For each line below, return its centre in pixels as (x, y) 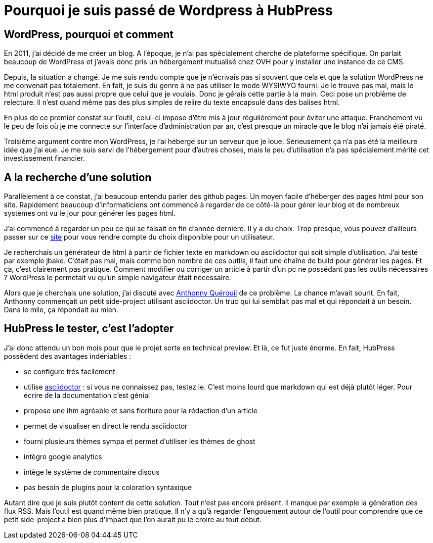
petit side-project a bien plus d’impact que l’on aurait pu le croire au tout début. (133, 519)
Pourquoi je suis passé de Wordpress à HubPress (169, 10)
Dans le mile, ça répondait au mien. (61, 310)
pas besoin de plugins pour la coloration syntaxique (108, 487)
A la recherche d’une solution (78, 177)
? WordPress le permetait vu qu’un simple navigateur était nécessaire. (118, 278)
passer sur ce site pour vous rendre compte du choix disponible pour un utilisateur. (139, 237)
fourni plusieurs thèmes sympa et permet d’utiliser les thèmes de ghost (140, 441)
